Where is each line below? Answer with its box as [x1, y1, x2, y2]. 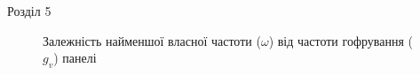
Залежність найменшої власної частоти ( [43, 31, 261, 49]
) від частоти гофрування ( [268, 31, 413, 49]
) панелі [53, 49, 97, 67]
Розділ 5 [7, 2, 52, 19]
